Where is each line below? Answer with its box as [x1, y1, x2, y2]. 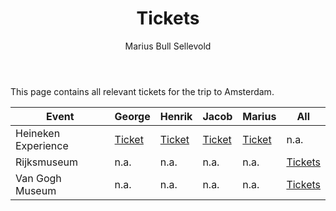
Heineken [15, 126, 61, 140]
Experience [15, 138, 69, 152]
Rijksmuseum [15, 155, 78, 169]
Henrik [159, 109, 193, 123]
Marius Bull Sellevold [124, 40, 212, 52]
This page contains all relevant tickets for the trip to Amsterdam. [10, 85, 275, 97]
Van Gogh [15, 171, 62, 185]
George [114, 109, 151, 123]
